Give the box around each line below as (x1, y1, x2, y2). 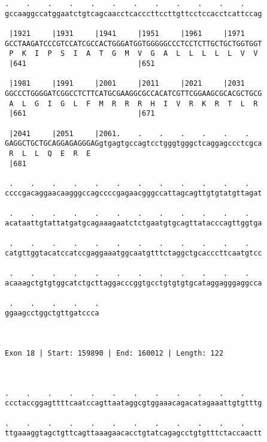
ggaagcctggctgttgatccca (5, 309, 99, 318)
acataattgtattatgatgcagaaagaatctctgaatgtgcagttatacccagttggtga (5, 219, 262, 228)
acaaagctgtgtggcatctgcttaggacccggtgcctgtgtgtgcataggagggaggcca (5, 279, 262, 288)
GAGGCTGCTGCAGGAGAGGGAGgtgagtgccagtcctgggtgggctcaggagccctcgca (5, 139, 262, 148)
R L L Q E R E (9, 149, 91, 158)
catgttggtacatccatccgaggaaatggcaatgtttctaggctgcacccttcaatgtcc (5, 249, 262, 258)
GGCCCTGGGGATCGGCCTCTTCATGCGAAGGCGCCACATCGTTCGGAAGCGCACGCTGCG (5, 89, 262, 98)
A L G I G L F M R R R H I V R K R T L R (9, 99, 258, 108)
